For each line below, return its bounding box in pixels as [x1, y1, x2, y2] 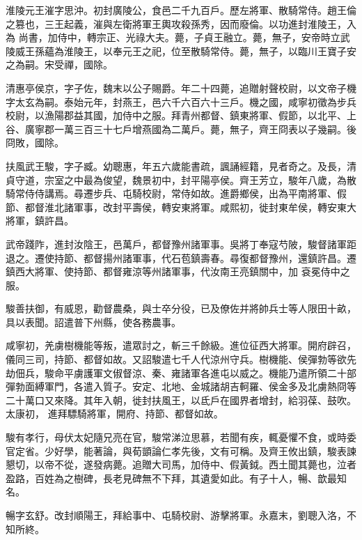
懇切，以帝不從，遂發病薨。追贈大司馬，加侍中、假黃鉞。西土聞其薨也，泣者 [6, 457, 356, 472]
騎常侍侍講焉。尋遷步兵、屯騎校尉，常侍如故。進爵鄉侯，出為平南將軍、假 [6, 186, 347, 201]
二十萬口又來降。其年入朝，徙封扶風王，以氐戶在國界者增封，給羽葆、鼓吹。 [6, 392, 356, 407]
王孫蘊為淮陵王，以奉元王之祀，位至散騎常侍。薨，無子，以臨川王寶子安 [24, 43, 356, 58]
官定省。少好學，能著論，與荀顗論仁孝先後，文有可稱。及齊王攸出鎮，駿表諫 [6, 443, 356, 458]
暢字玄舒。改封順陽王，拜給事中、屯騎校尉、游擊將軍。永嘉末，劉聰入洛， [6, 508, 347, 522]
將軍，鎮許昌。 [6, 213, 74, 228]
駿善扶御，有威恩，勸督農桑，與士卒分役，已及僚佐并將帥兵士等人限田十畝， [6, 301, 356, 316]
